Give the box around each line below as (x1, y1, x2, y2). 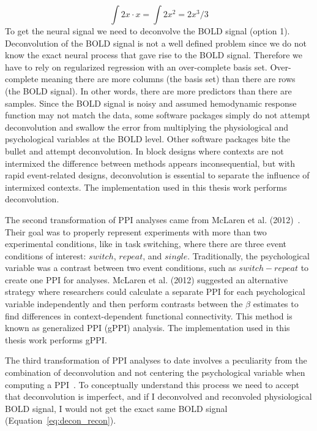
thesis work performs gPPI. (5, 333, 107, 346)
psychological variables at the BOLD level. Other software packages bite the (5, 132, 291, 145)
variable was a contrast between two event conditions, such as (5, 261, 236, 274)
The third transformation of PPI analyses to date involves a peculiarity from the (5, 354, 307, 367)
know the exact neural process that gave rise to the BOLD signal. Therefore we (5, 48, 302, 61)
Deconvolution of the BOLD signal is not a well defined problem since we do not (5, 36, 307, 49)
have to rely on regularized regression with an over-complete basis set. (5, 60, 267, 73)
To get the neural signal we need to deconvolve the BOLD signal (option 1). (5, 25, 290, 37)
